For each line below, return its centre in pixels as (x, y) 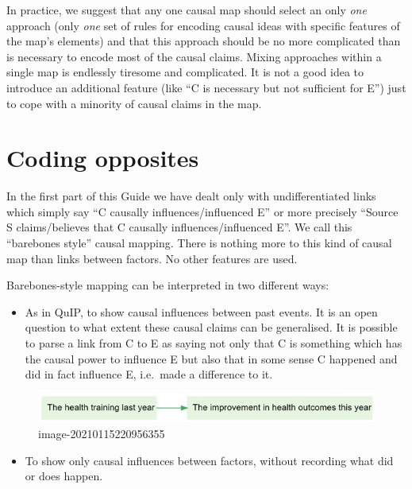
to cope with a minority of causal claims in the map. (134, 103)
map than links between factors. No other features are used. (152, 258)
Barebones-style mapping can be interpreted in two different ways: (168, 285)
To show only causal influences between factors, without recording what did (209, 460)
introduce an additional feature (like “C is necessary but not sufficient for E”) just (206, 87)
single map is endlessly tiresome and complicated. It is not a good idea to (185, 72)
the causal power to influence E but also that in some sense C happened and (211, 358)
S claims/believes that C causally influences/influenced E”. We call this (179, 227)
